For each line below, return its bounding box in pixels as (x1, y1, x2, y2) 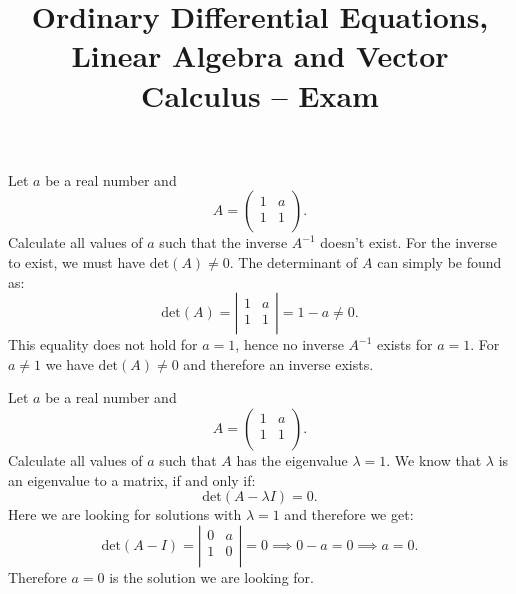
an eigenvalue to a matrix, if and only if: (8, 469, 256, 490)
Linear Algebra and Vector (71, 35, 449, 76)
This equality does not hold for (8, 334, 198, 355)
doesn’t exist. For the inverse (320, 232, 497, 253)
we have (45, 353, 94, 374)
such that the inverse (159, 232, 288, 253)
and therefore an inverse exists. (183, 353, 374, 374)
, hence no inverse (235, 334, 344, 355)
